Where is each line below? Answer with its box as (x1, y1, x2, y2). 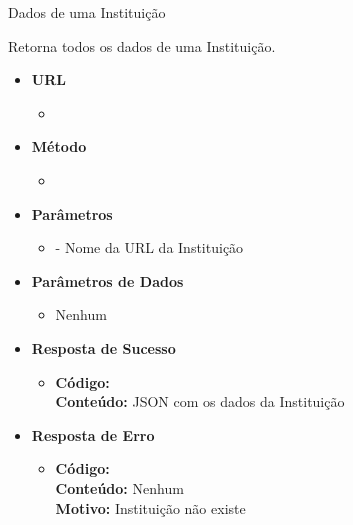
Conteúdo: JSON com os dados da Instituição (55, 391, 345, 412)
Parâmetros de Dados (31, 270, 184, 291)
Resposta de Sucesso (31, 337, 176, 358)
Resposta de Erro (31, 424, 155, 445)
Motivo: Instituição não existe (55, 497, 246, 518)
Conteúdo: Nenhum (55, 477, 184, 498)
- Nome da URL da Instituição (55, 237, 244, 258)
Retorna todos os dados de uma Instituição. (8, 35, 276, 56)
